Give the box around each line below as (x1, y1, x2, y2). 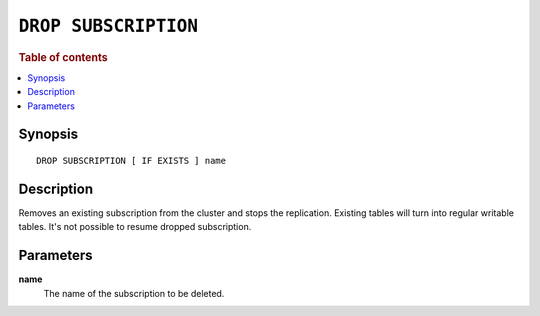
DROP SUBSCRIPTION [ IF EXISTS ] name (36, 155, 227, 166)
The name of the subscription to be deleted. (43, 287, 225, 299)
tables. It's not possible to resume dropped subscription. (18, 221, 252, 233)
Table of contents (18, 50, 109, 64)
